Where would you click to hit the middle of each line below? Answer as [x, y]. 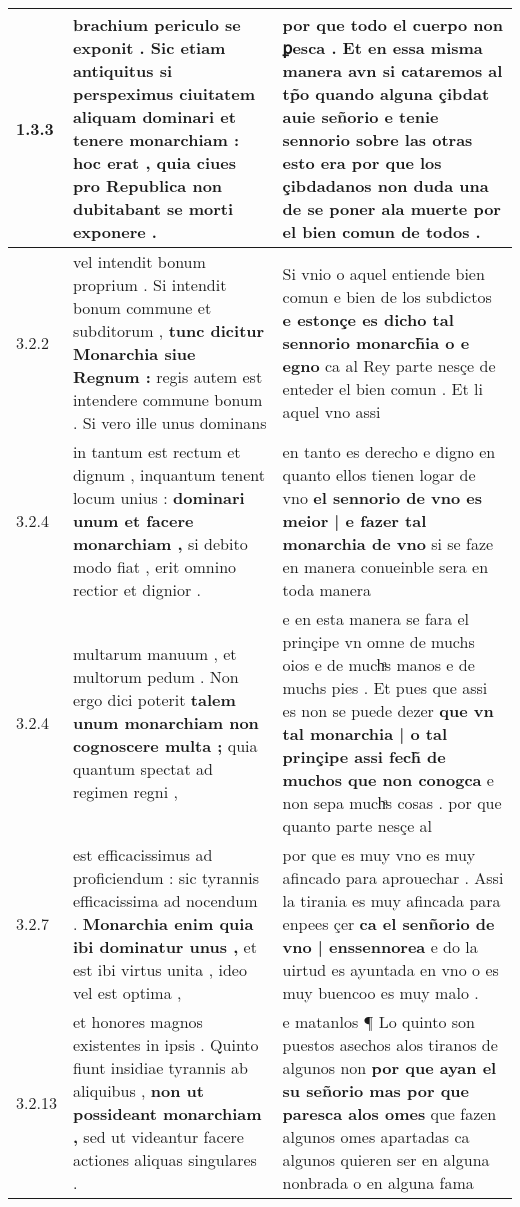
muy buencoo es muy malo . [380, 992]
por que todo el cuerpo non [392, 24]
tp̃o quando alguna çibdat [386, 93]
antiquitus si [122, 70]
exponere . [114, 231]
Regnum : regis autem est [167, 376]
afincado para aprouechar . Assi [393, 877]
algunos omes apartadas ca [376, 1136]
